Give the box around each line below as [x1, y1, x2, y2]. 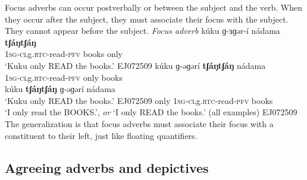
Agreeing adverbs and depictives [5, 158, 209, 176]
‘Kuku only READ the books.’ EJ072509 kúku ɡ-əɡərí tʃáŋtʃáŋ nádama [5, 59, 266, 71]
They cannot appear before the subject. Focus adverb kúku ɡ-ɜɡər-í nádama [5, 24, 280, 37]
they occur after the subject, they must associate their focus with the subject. [5, 12, 289, 25]
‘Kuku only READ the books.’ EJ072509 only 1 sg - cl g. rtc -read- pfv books [5, 94, 273, 106]
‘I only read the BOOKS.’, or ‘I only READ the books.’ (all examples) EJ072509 [5, 106, 297, 118]
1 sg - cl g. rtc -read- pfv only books [5, 71, 123, 83]
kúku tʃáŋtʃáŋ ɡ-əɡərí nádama [5, 83, 115, 95]
